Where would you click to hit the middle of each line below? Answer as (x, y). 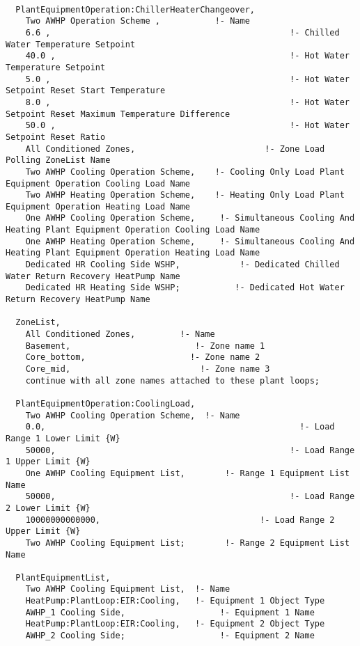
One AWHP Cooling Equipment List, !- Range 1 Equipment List (187, 473)
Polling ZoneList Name (58, 160)
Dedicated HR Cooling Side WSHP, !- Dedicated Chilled (182, 265)
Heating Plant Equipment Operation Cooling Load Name (133, 230)
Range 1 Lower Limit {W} (63, 438)
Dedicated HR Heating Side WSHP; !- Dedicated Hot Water (185, 288)
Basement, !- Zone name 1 (145, 346)
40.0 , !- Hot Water (187, 56)
